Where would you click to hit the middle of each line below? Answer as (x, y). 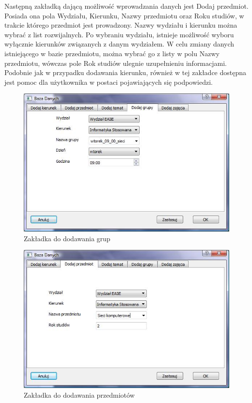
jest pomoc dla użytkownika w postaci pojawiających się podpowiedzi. (109, 82)
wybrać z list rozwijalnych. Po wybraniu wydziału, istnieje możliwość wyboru (119, 34)
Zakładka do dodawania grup (67, 238)
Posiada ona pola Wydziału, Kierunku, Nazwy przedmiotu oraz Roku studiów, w (124, 15)
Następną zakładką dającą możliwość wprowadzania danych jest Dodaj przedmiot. (126, 6)
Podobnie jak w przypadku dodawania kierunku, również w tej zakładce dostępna (126, 72)
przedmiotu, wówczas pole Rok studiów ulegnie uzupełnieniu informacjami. (116, 63)
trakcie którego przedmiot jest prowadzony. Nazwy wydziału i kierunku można (121, 25)
